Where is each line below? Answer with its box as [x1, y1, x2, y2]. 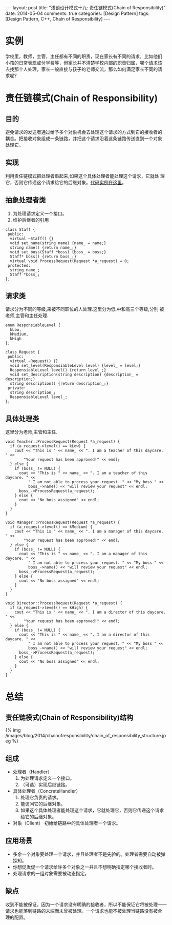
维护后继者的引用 [12, 217, 49, 223]
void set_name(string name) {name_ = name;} [10, 240, 106, 246]
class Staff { [5, 227, 36, 232]
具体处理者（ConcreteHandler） [12, 788, 81, 794]
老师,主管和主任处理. [5, 312, 49, 319]
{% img [5, 727, 21, 733]
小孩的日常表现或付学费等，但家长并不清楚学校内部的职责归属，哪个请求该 [5, 60, 162, 66]
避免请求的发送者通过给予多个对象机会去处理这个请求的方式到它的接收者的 [5, 129, 162, 135]
